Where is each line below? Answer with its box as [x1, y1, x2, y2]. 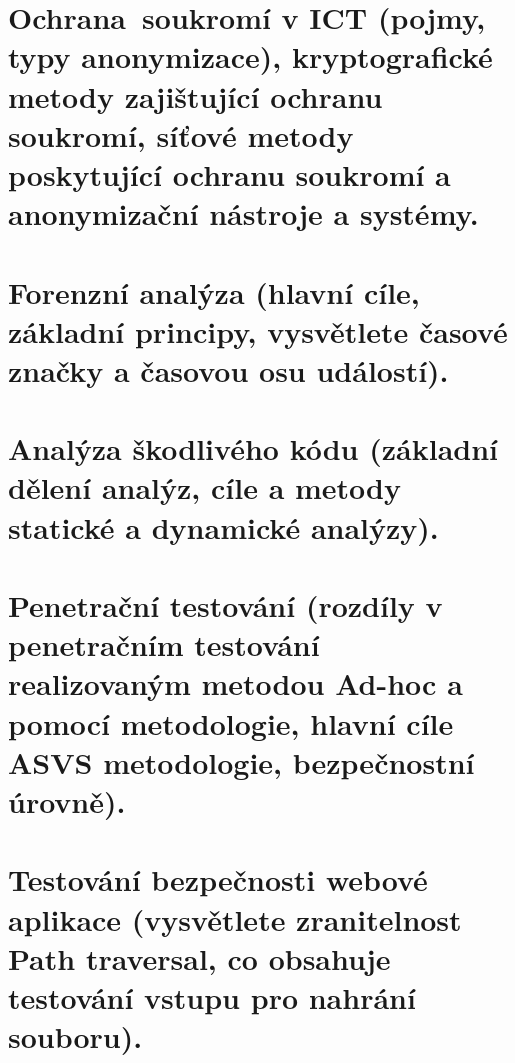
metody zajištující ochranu [8, 75, 383, 116]
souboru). [8, 1016, 143, 1057]
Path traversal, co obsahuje [8, 937, 391, 978]
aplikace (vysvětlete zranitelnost [8, 898, 462, 939]
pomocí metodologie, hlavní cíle [8, 702, 454, 743]
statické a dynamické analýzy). [8, 506, 439, 547]
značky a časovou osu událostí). [8, 349, 449, 390]
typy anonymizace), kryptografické [8, 36, 493, 77]
